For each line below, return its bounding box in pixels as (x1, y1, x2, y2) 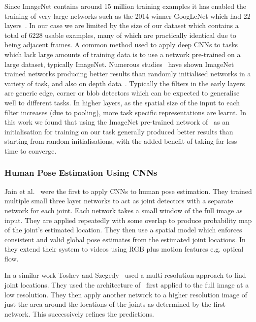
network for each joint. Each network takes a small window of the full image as (4, 205, 243, 215)
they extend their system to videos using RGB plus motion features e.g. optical (4, 244, 244, 254)
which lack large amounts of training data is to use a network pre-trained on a (4, 49, 241, 59)
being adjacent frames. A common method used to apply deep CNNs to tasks (4, 39, 238, 50)
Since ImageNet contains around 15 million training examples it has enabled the (4, 1, 247, 11)
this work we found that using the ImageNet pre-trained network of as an (4, 117, 229, 127)
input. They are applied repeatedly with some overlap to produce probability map (4, 215, 252, 225)
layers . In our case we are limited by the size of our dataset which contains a (4, 20, 239, 31)
